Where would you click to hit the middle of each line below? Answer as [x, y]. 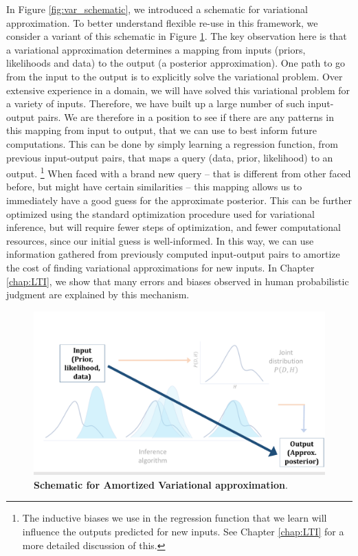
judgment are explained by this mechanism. [98, 294]
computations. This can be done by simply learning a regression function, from [172, 143]
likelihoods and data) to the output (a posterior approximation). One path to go [176, 63]
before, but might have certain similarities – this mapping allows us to [154, 187]
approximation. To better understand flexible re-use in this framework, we [162, 22]
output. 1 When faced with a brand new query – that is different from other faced [179, 172]
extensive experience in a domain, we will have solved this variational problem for [178, 90]
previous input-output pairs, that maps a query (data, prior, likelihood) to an [170, 157]
